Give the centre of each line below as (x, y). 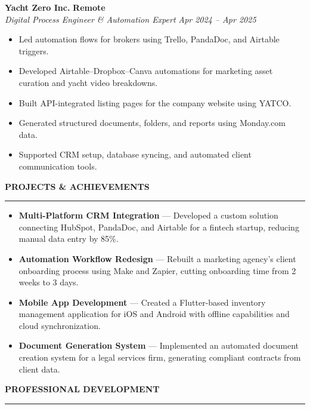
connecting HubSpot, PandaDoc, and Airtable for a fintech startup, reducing (159, 227)
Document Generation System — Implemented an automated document (159, 345)
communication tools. (58, 166)
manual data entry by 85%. (69, 239)
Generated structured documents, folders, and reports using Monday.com (152, 123)
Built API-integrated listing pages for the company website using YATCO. (155, 102)
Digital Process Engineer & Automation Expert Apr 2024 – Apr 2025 (131, 19)
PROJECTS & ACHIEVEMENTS (77, 186)
